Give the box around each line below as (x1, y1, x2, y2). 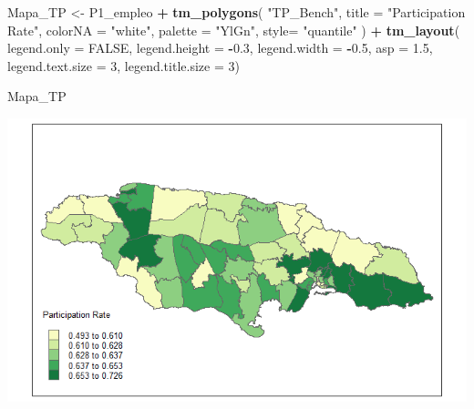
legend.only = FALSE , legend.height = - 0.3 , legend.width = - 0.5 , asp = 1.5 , (7, 38, 433, 57)
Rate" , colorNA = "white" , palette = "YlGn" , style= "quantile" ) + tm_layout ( (7, 20, 460, 39)
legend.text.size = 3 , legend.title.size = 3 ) (7, 56, 240, 75)
